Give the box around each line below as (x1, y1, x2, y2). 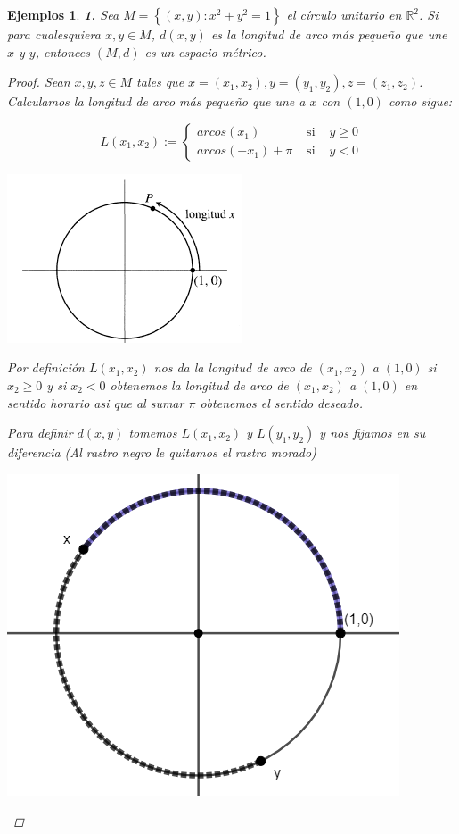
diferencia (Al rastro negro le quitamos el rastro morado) (7, 443, 316, 462)
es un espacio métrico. (144, 42, 266, 61)
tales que (136, 72, 184, 91)
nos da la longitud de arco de (153, 358, 312, 377)
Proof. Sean (7, 72, 70, 91)
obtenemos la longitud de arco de (110, 375, 289, 394)
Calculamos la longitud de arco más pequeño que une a (7, 92, 306, 111)
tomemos (128, 423, 177, 442)
